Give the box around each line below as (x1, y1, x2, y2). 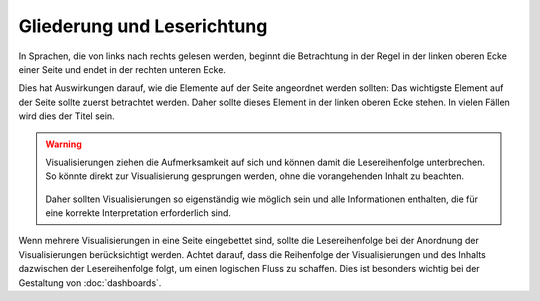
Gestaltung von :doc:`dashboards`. (18, 276, 162, 289)
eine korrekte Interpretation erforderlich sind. (45, 207, 232, 219)
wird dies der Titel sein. (18, 110, 115, 122)
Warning (45, 138, 82, 150)
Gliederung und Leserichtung (18, 15, 268, 37)
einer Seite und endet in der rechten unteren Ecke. (18, 63, 227, 75)
